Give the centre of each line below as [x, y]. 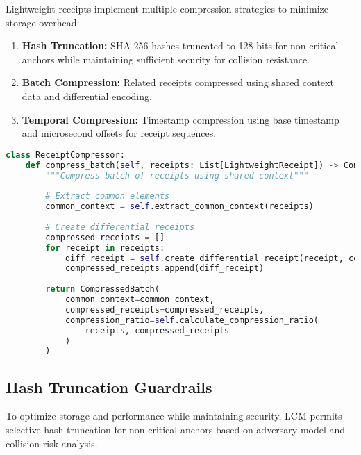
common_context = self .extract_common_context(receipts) [179, 207]
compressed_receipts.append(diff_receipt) [165, 268]
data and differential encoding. [87, 96]
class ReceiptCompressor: [65, 155]
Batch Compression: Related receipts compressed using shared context [178, 82]
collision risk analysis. [52, 443]
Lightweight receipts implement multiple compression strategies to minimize [167, 8]
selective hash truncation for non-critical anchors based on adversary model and [176, 430]
